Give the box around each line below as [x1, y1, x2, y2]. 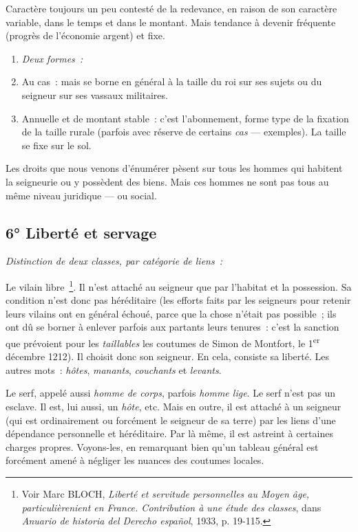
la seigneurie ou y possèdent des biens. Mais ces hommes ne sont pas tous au [6, 174, 329, 188]
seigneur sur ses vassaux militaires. [21, 87, 168, 102]
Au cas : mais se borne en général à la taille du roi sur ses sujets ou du [21, 74, 322, 89]
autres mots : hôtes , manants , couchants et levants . [6, 362, 222, 377]
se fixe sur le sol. [21, 137, 92, 152]
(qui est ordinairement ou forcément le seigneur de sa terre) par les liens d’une [6, 412, 336, 427]
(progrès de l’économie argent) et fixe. [6, 28, 165, 43]
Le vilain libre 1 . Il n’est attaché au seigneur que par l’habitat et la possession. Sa [6, 277, 352, 293]
